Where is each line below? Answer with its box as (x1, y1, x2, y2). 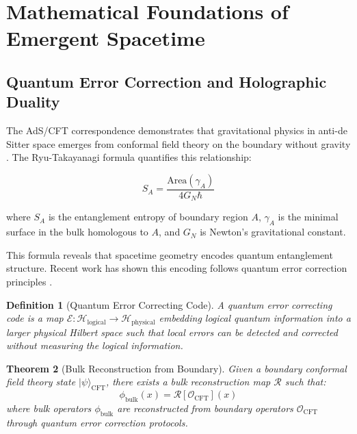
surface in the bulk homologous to (6, 225, 148, 239)
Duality (6, 91, 60, 112)
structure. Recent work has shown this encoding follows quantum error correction (6, 261, 347, 275)
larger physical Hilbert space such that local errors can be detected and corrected (6, 324, 338, 339)
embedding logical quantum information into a (159, 311, 351, 325)
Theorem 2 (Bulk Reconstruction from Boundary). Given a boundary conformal (6, 361, 347, 375)
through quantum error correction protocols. (6, 415, 188, 429)
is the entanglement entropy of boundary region (48, 209, 248, 224)
